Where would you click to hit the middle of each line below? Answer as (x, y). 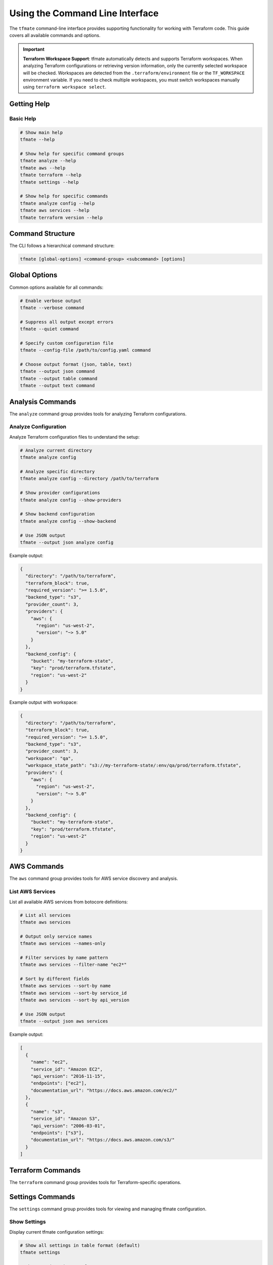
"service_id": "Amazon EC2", (67, 1069)
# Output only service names (56, 936)
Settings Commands (42, 1197)
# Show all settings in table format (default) (80, 1245)
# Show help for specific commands (64, 196)
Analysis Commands (43, 402)
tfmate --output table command (59, 378)
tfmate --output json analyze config (67, 542)
